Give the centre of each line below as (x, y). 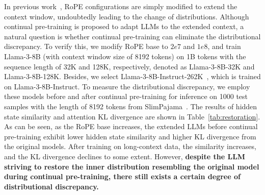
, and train (224, 46)
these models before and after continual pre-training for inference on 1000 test (126, 96)
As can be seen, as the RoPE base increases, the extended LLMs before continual (131, 126)
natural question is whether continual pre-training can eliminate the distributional (132, 36)
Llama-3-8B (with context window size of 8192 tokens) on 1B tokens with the (125, 56)
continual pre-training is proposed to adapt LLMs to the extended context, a (124, 26)
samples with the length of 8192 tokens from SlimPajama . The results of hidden (131, 106)
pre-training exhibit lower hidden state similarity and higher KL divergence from (130, 136)
